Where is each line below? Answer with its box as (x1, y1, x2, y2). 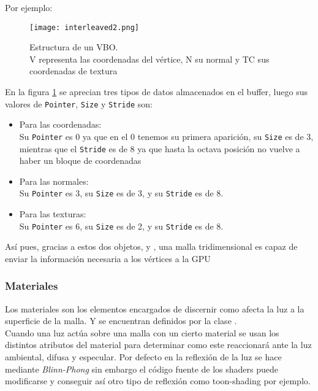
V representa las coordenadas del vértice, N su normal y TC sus (29, 52, 270, 65)
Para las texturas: (19, 207, 86, 220)
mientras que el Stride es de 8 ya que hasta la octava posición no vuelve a (19, 142, 300, 155)
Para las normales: (19, 174, 89, 187)
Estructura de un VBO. (29, 41, 118, 53)
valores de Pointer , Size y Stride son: (5, 97, 153, 110)
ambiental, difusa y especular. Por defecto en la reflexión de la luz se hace (5, 350, 282, 363)
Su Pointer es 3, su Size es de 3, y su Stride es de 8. (19, 187, 224, 199)
